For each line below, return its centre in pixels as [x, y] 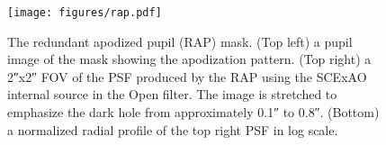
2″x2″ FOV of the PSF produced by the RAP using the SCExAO [187, 76]
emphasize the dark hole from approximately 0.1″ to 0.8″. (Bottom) [193, 112]
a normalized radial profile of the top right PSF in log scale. [173, 129]
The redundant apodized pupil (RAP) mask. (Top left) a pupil [180, 41]
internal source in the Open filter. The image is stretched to [172, 94]
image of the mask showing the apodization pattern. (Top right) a [189, 59]
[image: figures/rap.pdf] [85, 13]
